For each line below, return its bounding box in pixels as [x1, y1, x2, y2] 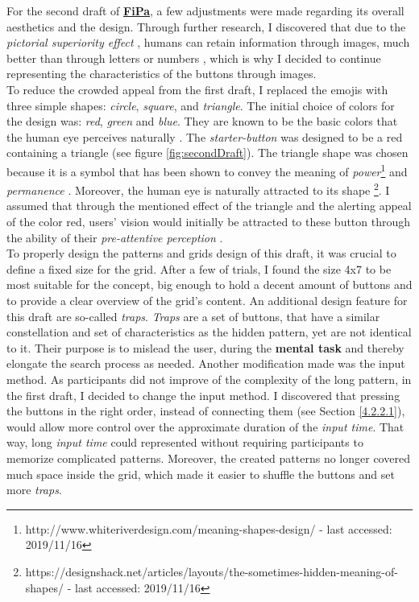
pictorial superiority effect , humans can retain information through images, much [6, 34, 410, 51]
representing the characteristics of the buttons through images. [6, 65, 317, 82]
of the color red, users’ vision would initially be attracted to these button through [6, 213, 411, 230]
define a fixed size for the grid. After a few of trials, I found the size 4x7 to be [6, 260, 392, 277]
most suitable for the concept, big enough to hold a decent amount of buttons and [6, 276, 413, 293]
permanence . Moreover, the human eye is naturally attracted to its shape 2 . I [6, 179, 390, 198]
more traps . [6, 481, 62, 498]
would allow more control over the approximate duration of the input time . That [6, 418, 404, 435]
